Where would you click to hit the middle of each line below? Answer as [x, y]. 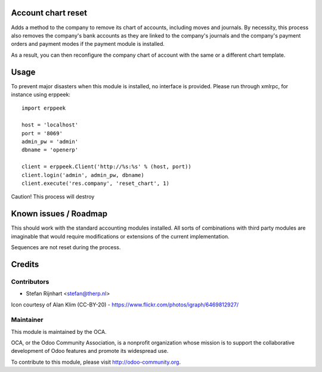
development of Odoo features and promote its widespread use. [90, 351]
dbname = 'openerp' [50, 150]
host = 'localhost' [50, 125]
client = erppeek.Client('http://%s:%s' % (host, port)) [107, 167]
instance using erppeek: [41, 94]
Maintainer [27, 320]
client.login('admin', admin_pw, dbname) [83, 175]
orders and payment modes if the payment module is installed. [88, 44]
